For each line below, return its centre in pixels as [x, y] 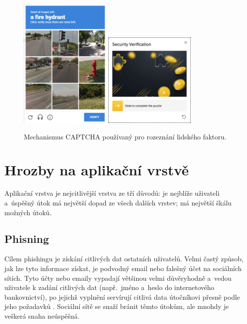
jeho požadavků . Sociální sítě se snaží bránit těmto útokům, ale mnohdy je [117, 306]
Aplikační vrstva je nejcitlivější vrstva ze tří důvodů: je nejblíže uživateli [112, 193]
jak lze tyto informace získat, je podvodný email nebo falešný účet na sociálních [123, 268]
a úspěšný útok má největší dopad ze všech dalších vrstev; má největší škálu [118, 203]
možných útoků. [28, 212]
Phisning [27, 238]
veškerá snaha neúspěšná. [42, 315]
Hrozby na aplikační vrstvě [97, 170]
